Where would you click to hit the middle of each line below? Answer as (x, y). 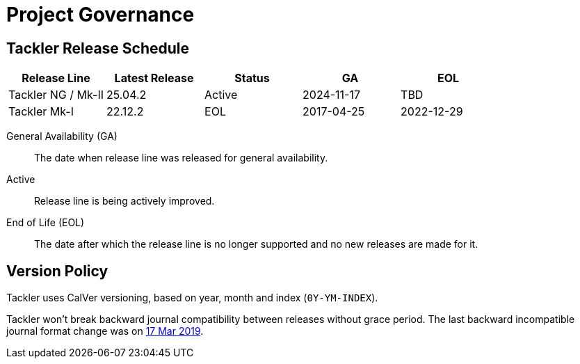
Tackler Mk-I (41, 112)
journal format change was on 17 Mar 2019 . (105, 331)
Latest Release (154, 78)
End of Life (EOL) (46, 223)
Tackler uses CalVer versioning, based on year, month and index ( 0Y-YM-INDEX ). (192, 298)
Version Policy (57, 271)
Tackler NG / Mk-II (56, 95)
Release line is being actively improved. (124, 201)
